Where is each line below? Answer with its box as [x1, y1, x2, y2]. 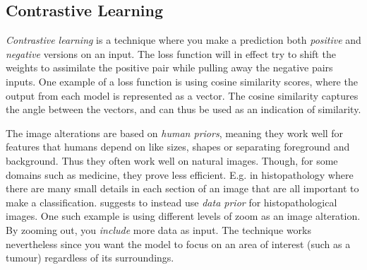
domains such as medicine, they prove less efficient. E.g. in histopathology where [6, 167, 354, 182]
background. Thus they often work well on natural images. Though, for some [6, 153, 338, 168]
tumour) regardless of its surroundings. [6, 250, 174, 265]
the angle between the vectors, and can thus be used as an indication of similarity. [6, 102, 361, 117]
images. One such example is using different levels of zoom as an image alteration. [6, 209, 361, 223]
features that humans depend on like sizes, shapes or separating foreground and [6, 139, 350, 154]
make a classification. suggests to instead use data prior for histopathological [6, 194, 337, 209]
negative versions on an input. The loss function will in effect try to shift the [6, 46, 336, 61]
